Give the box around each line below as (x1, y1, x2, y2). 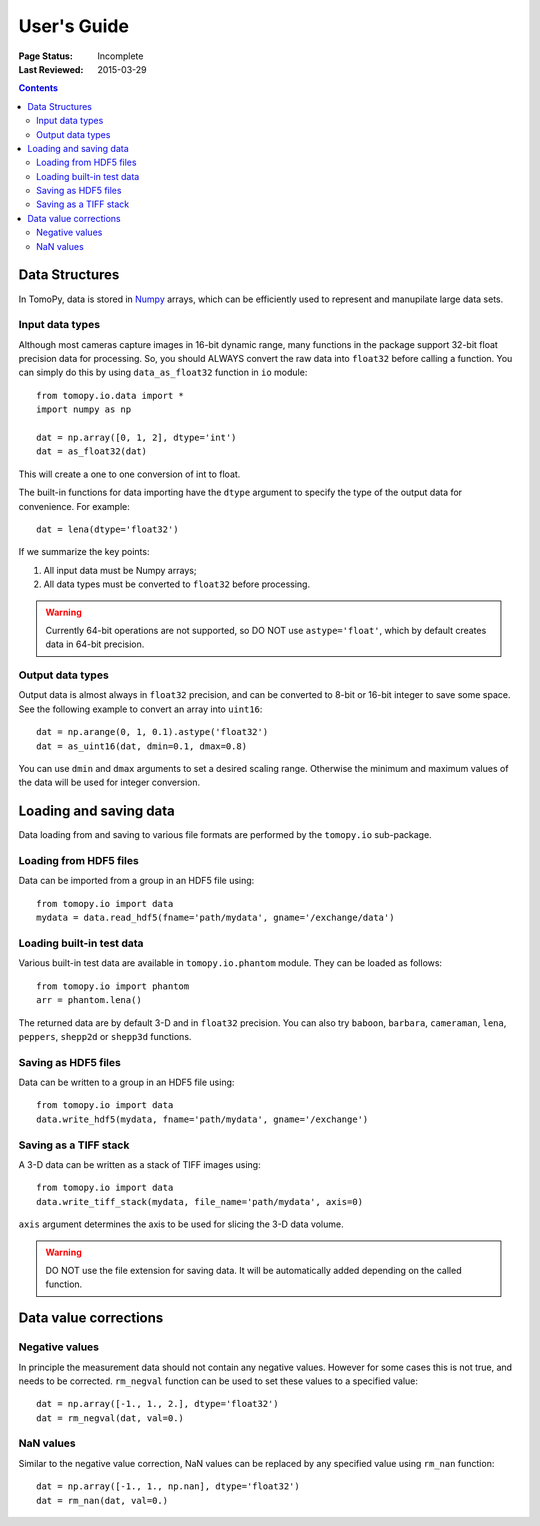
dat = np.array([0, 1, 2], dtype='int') (36, 432, 237, 444)
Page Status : (18, 50, 74, 62)
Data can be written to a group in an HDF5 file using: (18, 1076, 235, 1089)
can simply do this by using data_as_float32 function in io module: (18, 366, 308, 379)
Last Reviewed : (18, 63, 84, 75)
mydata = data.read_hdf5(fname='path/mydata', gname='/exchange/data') (36, 912, 395, 924)
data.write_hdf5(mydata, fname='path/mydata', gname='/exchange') (36, 1113, 369, 1125)
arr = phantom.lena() (36, 995, 142, 1006)
